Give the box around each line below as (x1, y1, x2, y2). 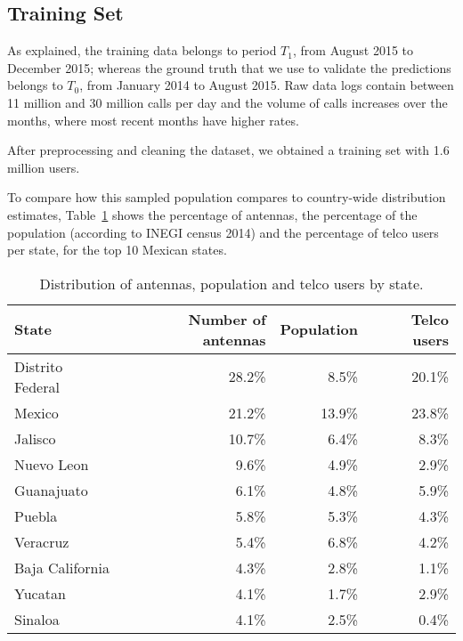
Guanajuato (14, 479, 88, 500)
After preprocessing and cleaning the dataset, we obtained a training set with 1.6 (7, 141, 450, 159)
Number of (188, 308, 266, 329)
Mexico (14, 402, 59, 423)
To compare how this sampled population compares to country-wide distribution (7, 188, 446, 207)
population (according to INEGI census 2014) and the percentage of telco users (7, 223, 439, 241)
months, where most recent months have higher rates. (7, 110, 299, 129)
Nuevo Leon (14, 453, 89, 475)
